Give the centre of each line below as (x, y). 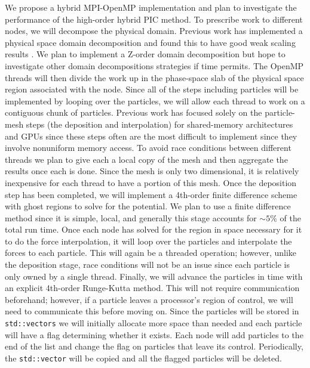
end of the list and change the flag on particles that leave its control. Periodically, (154, 346)
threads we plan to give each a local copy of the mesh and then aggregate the (146, 159)
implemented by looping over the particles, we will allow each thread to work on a (155, 100)
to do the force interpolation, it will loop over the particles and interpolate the (148, 241)
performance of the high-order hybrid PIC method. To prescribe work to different (154, 19)
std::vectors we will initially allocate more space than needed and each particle (154, 323)
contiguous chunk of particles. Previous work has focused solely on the (133, 112)
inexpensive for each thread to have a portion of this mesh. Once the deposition (151, 182)
